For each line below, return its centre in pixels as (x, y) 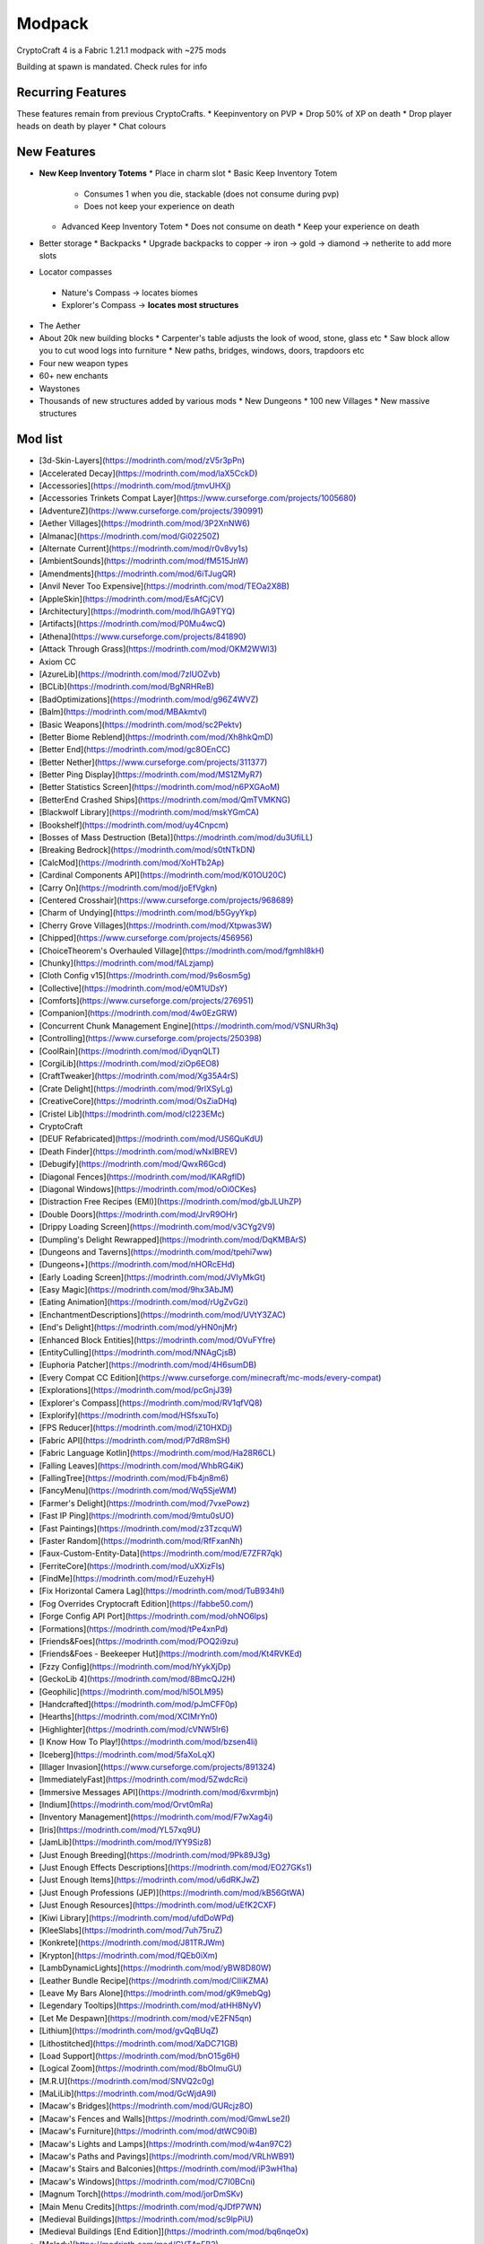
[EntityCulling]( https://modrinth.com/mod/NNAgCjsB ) (138, 1353)
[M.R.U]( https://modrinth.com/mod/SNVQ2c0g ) (127, 2081)
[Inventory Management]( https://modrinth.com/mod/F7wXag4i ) (156, 1817)
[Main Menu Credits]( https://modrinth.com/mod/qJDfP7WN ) (150, 2206)
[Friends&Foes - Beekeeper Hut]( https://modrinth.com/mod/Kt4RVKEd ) (171, 1654)
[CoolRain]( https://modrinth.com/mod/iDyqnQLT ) (130, 1051)
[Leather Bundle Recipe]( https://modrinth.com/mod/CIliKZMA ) (154, 1980)
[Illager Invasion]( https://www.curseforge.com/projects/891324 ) (157, 1766)
